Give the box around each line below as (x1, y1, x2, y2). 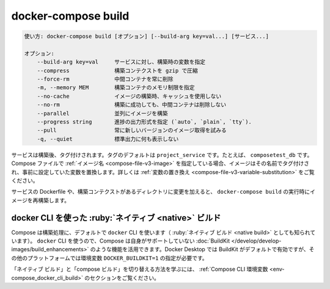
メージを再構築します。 (11, 196, 70, 204)
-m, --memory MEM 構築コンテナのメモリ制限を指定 (37, 84, 195, 91)
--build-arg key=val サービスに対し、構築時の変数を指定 (37, 59, 206, 65)
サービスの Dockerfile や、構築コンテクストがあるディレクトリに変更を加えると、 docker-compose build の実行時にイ (11, 188, 316, 196)
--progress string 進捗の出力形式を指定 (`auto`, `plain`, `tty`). (37, 119, 252, 125)
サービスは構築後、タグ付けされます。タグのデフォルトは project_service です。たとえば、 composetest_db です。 (11, 151, 313, 158)
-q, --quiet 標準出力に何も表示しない (37, 135, 179, 142)
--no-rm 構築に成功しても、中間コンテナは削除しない (37, 101, 227, 108)
